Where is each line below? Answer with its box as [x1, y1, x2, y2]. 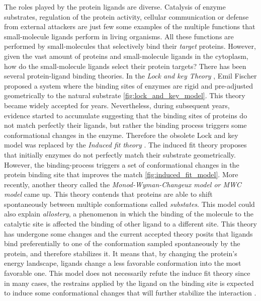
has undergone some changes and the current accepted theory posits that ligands [4, 228, 253, 239]
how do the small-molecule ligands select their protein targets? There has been [4, 60, 246, 71]
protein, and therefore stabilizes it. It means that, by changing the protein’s [4, 248, 237, 258]
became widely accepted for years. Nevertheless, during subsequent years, [4, 100, 230, 110]
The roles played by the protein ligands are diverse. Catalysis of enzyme [4, 2, 226, 12]
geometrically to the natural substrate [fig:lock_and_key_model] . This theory [4, 90, 245, 101]
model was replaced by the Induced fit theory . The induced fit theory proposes [4, 139, 247, 150]
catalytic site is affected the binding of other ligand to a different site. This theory [4, 218, 257, 229]
